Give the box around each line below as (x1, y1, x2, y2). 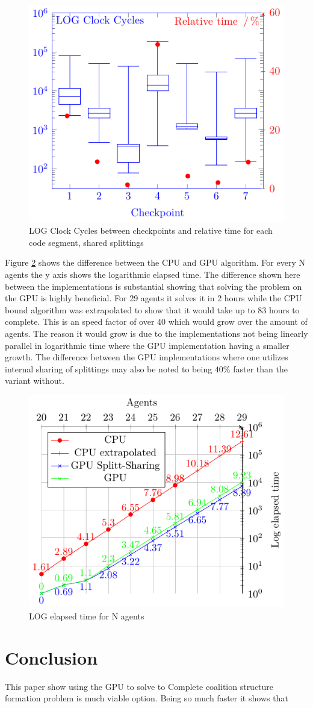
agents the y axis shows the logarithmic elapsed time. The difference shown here (5, 268, 300, 281)
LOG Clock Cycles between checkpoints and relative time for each (29, 224, 273, 237)
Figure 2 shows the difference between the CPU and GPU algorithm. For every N (5, 256, 305, 269)
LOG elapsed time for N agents (29, 609, 144, 622)
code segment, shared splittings (29, 236, 144, 248)
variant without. (5, 374, 64, 387)
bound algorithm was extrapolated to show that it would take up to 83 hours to (5, 303, 300, 316)
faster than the (233, 362, 288, 375)
